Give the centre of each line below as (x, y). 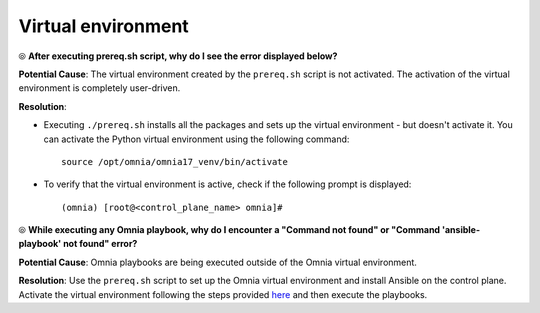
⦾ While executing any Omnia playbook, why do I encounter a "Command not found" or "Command (229, 230)
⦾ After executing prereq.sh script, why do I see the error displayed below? (178, 56)
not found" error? (100, 244)
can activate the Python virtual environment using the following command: (196, 139)
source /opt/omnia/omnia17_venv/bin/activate (175, 161)
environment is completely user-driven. (99, 88)
